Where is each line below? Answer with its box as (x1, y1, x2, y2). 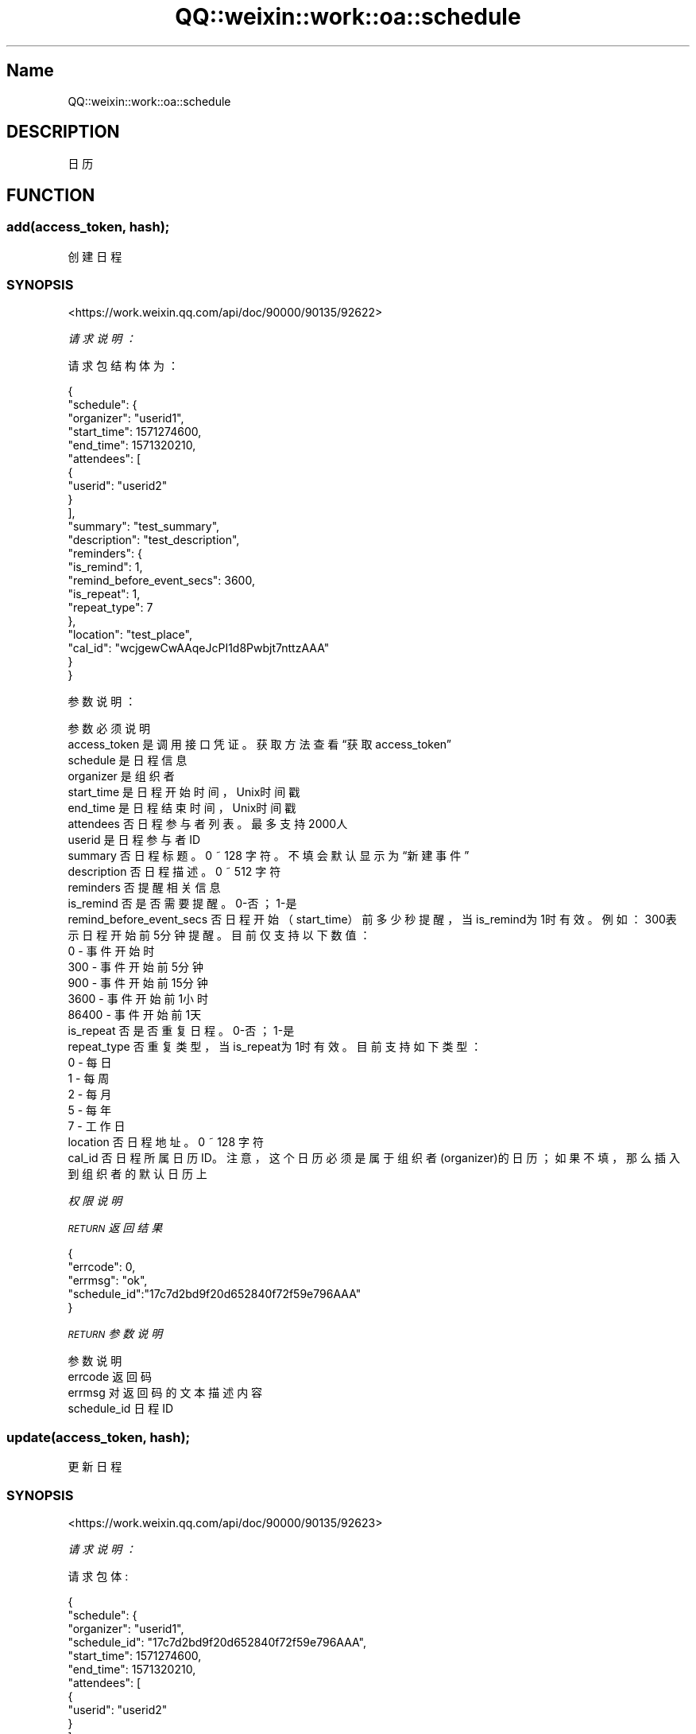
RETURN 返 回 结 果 (68, 1221, 163, 1235)
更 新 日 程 (68, 1460, 122, 1474)
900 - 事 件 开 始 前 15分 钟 (68, 976, 208, 990)
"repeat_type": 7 (68, 601, 153, 615)
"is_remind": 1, (68, 560, 143, 574)
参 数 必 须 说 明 (68, 721, 151, 736)
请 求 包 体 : (68, 1569, 129, 1583)
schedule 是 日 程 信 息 (68, 753, 188, 768)
